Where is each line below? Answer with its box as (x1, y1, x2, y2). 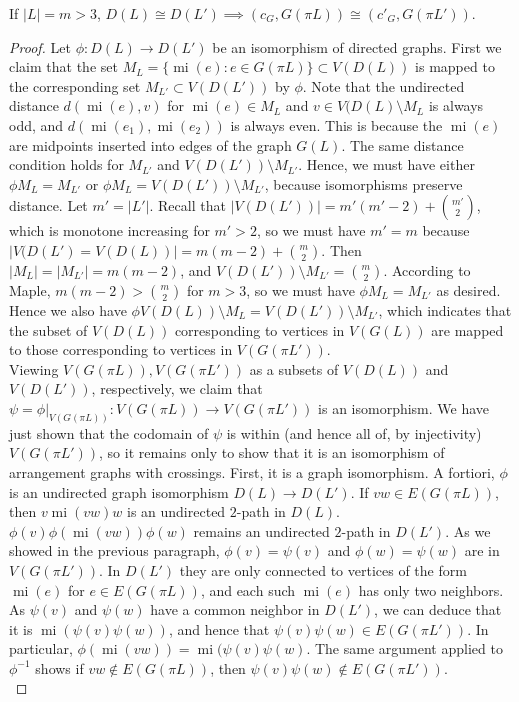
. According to (383, 259, 471, 280)
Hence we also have (9, 299, 127, 320)
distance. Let (9, 195, 88, 216)
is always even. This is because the (230, 114, 443, 135)
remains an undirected (193, 520, 330, 541)
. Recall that (149, 195, 226, 216)
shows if (35, 657, 84, 678)
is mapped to (415, 56, 495, 77)
